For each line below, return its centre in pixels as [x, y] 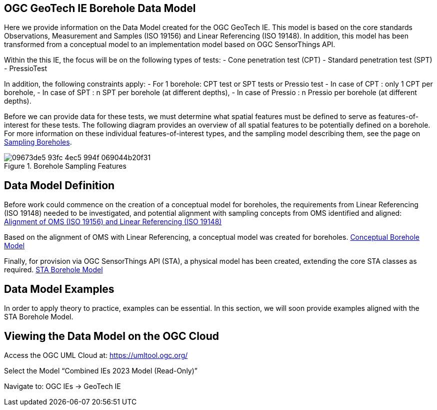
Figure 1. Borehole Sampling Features [65, 166]
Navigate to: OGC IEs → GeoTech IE [62, 386]
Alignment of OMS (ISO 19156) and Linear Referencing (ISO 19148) [113, 222]
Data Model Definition [59, 185]
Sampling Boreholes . [38, 142]
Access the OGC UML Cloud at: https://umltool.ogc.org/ [96, 355]
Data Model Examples [59, 289]
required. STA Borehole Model [53, 270]
